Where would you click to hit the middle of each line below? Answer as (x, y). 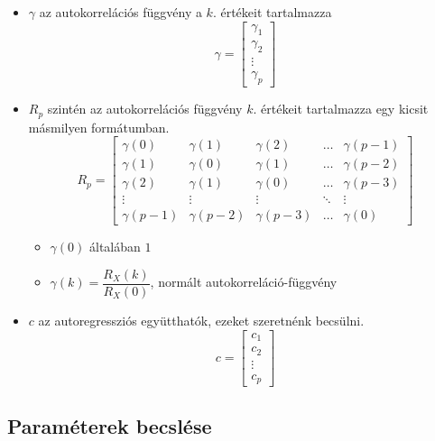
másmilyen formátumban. (99, 127)
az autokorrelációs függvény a (120, 12)
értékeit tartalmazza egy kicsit (345, 109)
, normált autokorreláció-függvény (244, 282)
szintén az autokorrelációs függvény (145, 109)
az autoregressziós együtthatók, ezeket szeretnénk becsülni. (201, 320)
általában (115, 247)
